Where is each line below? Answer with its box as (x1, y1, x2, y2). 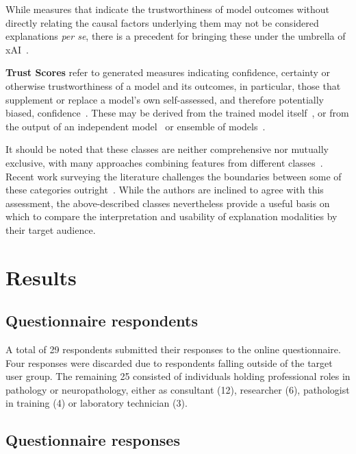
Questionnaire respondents (5, 310, 198, 331)
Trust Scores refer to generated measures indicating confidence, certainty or (5, 65, 331, 80)
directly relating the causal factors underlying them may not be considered (5, 15, 319, 29)
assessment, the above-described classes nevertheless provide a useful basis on (5, 195, 330, 210)
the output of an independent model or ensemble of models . (5, 119, 266, 133)
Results (5, 263, 77, 291)
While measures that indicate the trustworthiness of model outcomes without (5, 2, 330, 16)
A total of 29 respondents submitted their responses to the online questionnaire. (5, 342, 341, 357)
